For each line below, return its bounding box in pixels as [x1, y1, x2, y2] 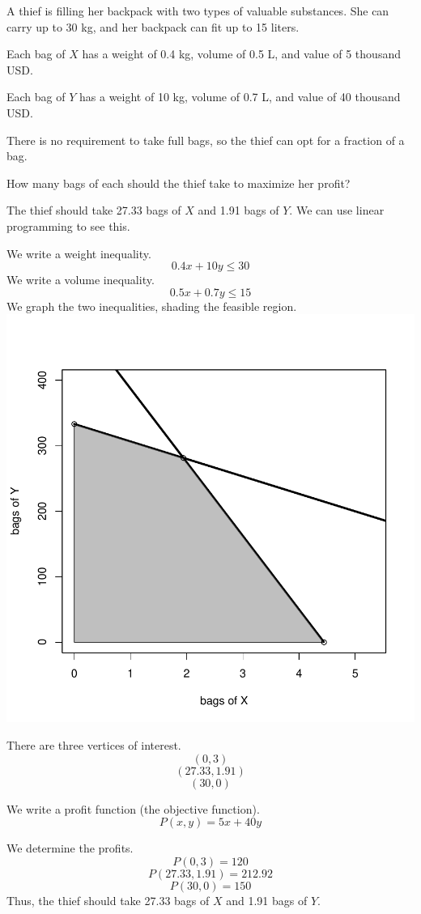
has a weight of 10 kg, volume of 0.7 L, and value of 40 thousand [79, 88, 401, 105]
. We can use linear [289, 202, 385, 219]
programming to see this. [6, 217, 130, 234]
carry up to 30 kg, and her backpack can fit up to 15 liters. [6, 18, 300, 35]
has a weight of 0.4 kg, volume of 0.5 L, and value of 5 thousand [82, 45, 401, 62]
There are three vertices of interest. [6, 736, 181, 753]
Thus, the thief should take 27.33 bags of [6, 891, 210, 908]
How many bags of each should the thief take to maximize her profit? [6, 174, 351, 191]
